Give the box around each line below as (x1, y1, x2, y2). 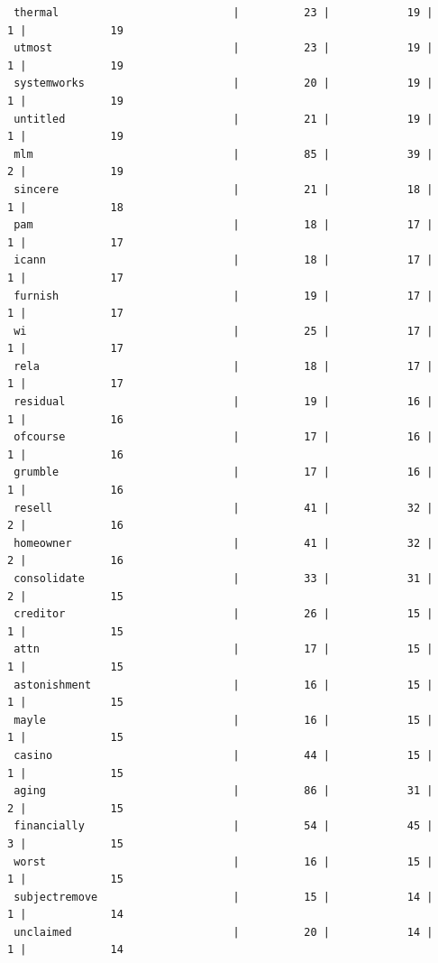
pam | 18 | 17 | (14, 218, 433, 232)
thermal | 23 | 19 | (14, 6, 433, 19)
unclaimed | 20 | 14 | (14, 925, 433, 939)
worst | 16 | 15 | (14, 855, 433, 868)
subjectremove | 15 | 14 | (14, 890, 433, 903)
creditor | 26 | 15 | (14, 607, 433, 621)
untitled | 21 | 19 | (14, 112, 433, 125)
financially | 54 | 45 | (14, 819, 433, 833)
